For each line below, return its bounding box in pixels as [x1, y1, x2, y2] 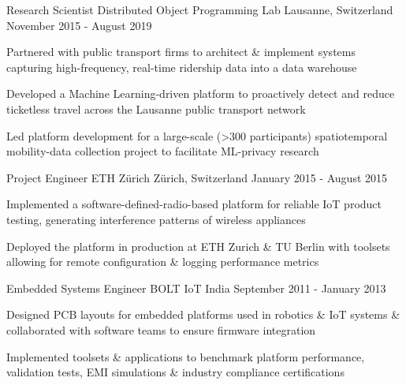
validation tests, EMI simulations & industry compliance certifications [6, 364, 345, 380]
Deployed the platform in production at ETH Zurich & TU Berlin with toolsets [6, 237, 390, 254]
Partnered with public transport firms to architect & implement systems [6, 43, 356, 60]
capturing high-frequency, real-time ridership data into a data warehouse [6, 58, 357, 75]
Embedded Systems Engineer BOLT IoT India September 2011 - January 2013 [6, 279, 386, 296]
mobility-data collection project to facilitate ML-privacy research [6, 143, 319, 159]
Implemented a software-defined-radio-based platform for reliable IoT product [6, 196, 382, 212]
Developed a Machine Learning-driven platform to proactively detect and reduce [6, 85, 395, 102]
